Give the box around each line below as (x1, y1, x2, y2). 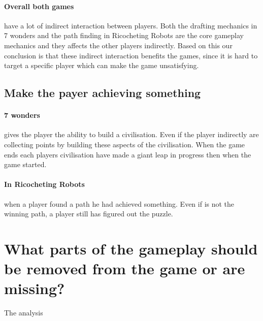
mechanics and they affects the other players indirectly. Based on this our (4, 40, 233, 50)
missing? (4, 278, 65, 299)
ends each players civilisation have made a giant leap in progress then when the (4, 149, 251, 159)
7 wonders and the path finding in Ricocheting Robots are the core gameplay (4, 30, 244, 41)
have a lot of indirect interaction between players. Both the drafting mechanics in (4, 20, 257, 30)
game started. (4, 159, 47, 170)
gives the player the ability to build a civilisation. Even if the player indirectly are (4, 129, 259, 140)
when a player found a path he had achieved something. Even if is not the (4, 198, 235, 209)
